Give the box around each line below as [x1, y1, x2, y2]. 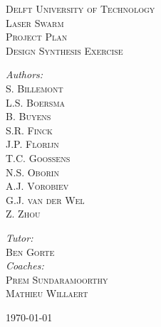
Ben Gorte [6, 244, 55, 259]
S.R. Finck [6, 122, 53, 137]
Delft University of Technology [6, 1, 155, 16]
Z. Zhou [6, 206, 41, 221]
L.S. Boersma [6, 95, 66, 109]
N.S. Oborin [6, 164, 59, 179]
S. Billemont [6, 80, 63, 95]
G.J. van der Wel [6, 192, 85, 207]
